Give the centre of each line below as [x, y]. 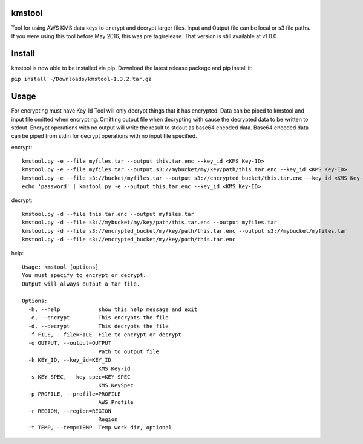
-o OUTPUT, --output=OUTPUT [70, 343]
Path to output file [129, 351]
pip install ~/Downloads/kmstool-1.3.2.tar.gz [81, 79]
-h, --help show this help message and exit [113, 309]
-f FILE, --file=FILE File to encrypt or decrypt [105, 335]
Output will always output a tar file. [81, 284]
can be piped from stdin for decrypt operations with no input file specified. [104, 136]
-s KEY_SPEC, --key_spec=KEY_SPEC [79, 377]
